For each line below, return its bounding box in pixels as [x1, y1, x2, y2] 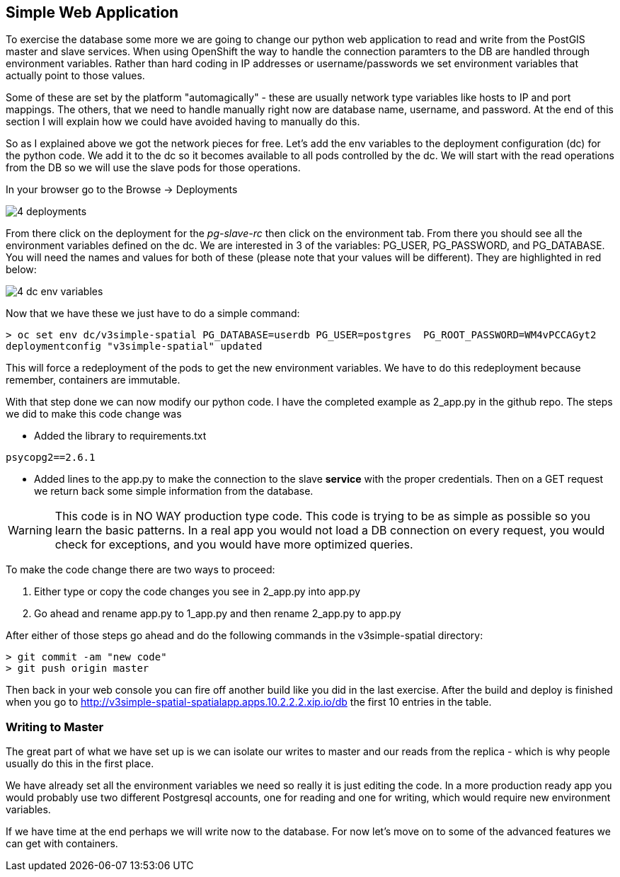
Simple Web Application [6, 4, 179, 21]
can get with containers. [6, 837, 118, 850]
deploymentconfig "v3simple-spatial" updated [6, 340, 263, 352]
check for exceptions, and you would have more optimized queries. [54, 537, 413, 552]
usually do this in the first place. [6, 757, 154, 770]
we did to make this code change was [6, 408, 182, 420]
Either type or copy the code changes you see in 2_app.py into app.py [34, 585, 361, 598]
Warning [8, 523, 52, 538]
